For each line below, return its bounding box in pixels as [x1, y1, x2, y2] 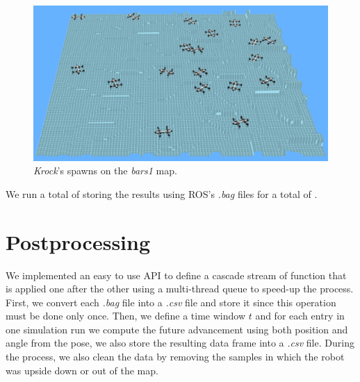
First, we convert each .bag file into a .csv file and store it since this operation [6, 294, 336, 309]
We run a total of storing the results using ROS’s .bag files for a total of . [6, 186, 318, 201]
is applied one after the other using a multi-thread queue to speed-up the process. [6, 281, 354, 296]
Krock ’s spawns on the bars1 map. [33, 163, 177, 178]
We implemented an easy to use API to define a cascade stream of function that [6, 267, 347, 282]
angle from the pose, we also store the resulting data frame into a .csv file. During [6, 335, 354, 350]
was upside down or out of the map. [6, 363, 158, 377]
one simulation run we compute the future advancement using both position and [6, 322, 348, 336]
